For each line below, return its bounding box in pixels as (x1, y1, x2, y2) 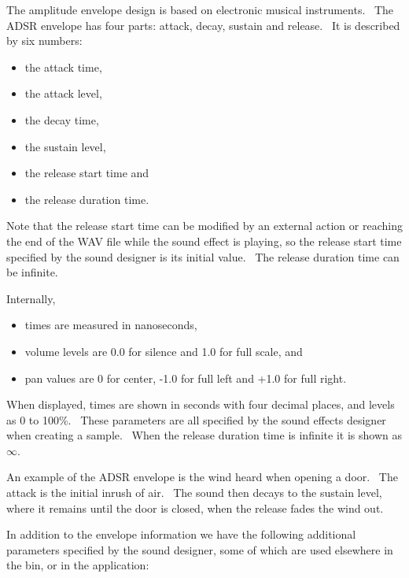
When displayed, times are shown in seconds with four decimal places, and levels (6, 396, 395, 413)
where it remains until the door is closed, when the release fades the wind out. (6, 499, 384, 516)
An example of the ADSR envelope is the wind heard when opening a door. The (6, 469, 398, 485)
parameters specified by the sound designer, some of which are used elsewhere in (6, 541, 393, 558)
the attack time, (24, 58, 102, 75)
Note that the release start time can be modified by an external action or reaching (6, 217, 403, 234)
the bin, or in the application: (6, 557, 149, 573)
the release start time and (24, 165, 149, 181)
